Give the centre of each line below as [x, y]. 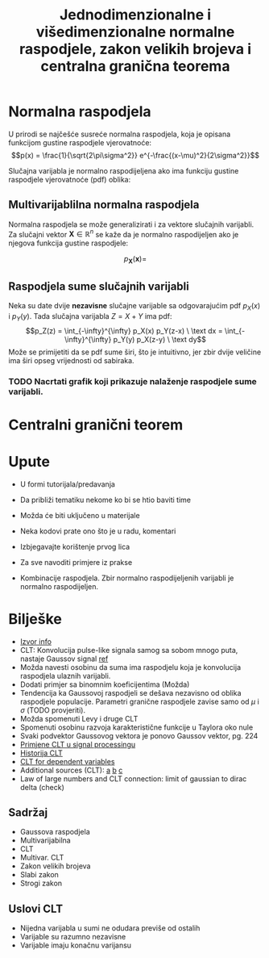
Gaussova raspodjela [55, 832]
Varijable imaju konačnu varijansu [75, 945]
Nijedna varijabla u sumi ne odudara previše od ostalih [110, 928]
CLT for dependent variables [67, 761]
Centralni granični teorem [96, 425]
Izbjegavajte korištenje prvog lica [75, 546]
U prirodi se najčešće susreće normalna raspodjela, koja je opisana [120, 134]
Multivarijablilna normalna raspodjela [104, 205]
